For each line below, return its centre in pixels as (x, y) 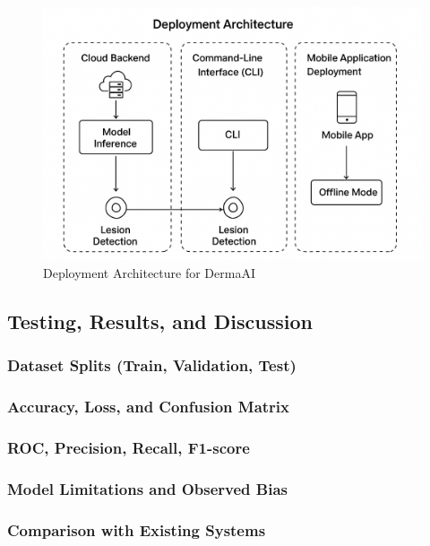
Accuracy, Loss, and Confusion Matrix (148, 407)
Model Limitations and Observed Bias (147, 488)
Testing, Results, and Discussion (160, 321)
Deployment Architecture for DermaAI (149, 272)
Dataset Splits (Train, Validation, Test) (152, 365)
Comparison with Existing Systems (137, 529)
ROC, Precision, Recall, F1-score (129, 447)
